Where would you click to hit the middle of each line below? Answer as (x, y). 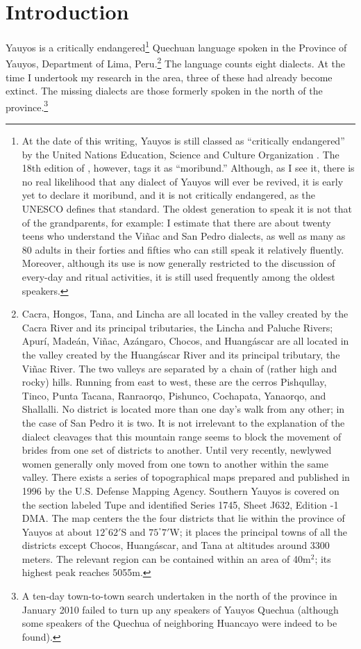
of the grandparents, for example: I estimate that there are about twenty (176, 222)
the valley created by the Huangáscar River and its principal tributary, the (181, 354)
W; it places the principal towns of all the (259, 531)
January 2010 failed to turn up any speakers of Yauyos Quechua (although (180, 609)
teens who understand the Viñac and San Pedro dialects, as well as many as (184, 236)
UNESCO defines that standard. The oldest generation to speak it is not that (187, 209)
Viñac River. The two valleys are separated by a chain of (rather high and (179, 368)
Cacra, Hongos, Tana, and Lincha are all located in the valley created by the (185, 314)
